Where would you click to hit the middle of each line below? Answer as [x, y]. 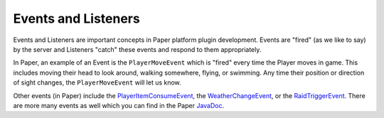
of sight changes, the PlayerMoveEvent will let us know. [97, 82]
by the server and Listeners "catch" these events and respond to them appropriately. [137, 49]
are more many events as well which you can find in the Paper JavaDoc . [119, 105]
